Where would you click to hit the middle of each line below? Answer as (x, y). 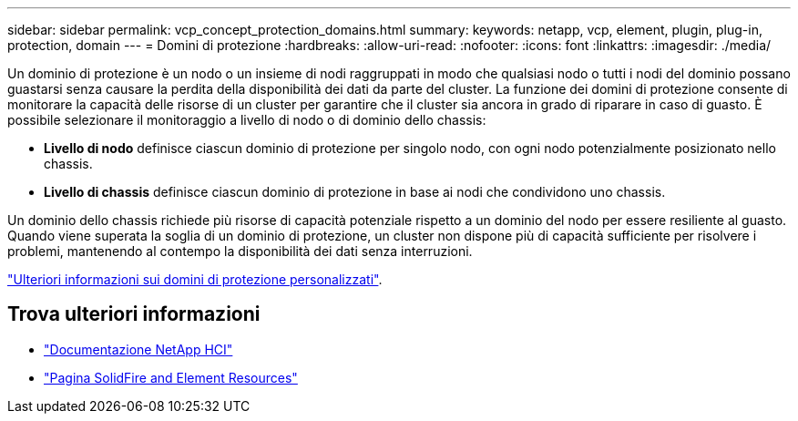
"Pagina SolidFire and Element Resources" (171, 377)
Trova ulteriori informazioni (134, 314)
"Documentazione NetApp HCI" (138, 349)
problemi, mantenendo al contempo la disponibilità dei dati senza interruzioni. (240, 251)
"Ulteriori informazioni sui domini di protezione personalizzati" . (195, 279)
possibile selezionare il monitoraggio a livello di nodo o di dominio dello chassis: (247, 120)
